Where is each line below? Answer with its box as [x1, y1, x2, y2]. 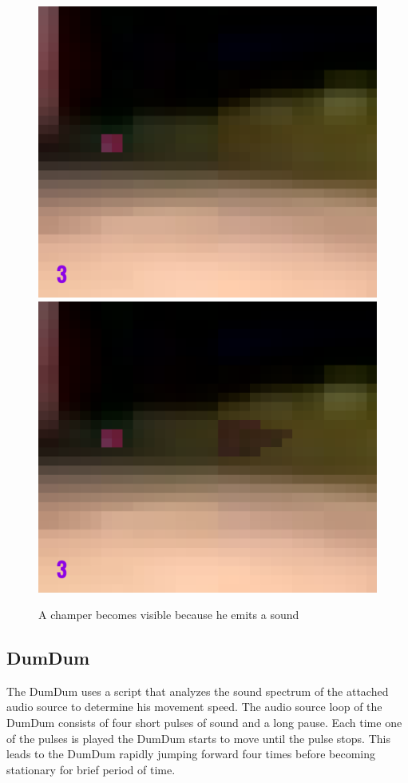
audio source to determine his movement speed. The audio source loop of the [6, 698, 382, 715]
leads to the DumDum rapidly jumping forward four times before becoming [6, 745, 375, 762]
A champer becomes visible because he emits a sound [38, 606, 299, 623]
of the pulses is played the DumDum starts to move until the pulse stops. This [6, 729, 390, 746]
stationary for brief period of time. [6, 761, 176, 777]
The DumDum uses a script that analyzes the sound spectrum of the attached [6, 682, 389, 699]
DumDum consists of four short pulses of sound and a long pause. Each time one [6, 714, 402, 731]
